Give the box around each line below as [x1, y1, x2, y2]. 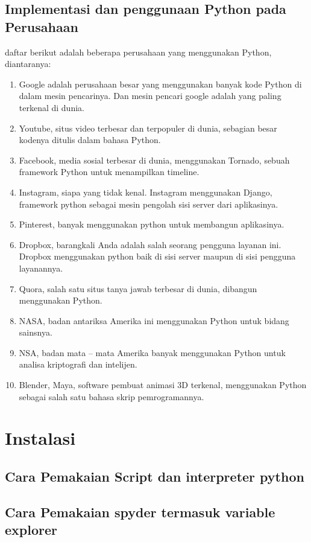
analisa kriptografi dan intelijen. [19, 358, 137, 371]
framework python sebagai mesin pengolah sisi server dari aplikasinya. [19, 197, 278, 210]
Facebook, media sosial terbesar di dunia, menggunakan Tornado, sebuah [19, 153, 290, 166]
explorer [5, 520, 57, 539]
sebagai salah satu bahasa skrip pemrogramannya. [19, 390, 204, 403]
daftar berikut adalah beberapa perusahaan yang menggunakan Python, [5, 45, 272, 58]
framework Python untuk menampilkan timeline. [19, 165, 199, 178]
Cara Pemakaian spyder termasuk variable [5, 502, 275, 521]
